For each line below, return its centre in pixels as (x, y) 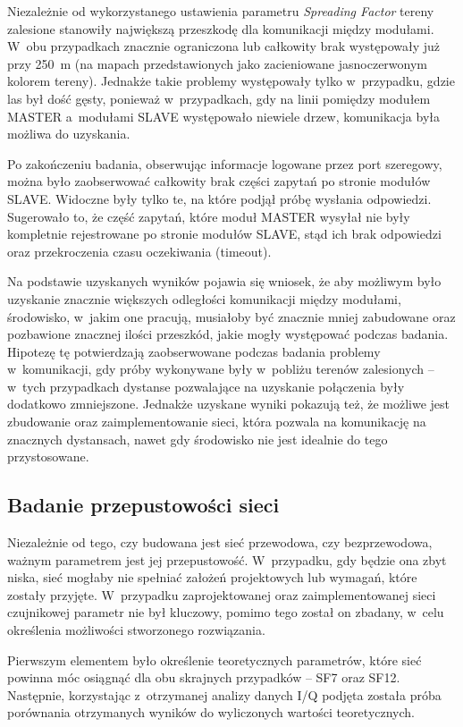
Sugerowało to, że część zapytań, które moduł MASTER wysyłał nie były (209, 216)
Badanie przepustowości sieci (143, 505)
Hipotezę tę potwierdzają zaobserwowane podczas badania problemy (194, 351)
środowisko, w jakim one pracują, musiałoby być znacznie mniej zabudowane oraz (231, 316)
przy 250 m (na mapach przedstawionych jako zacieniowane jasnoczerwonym (218, 63)
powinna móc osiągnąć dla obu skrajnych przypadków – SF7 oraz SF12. (204, 677)
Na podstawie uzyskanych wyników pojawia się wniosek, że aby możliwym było (224, 281)
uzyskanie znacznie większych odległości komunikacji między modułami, (204, 298)
